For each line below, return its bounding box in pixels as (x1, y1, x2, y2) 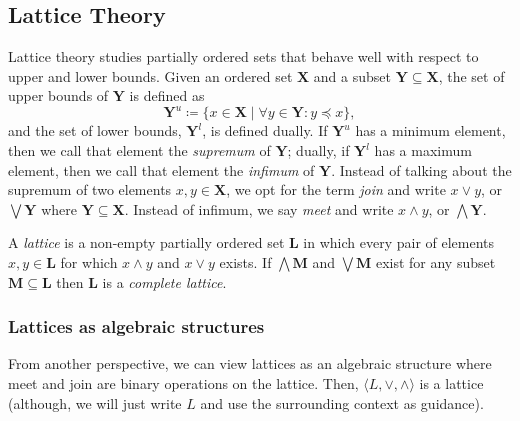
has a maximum (374, 140, 472, 161)
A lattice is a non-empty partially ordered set (8, 232, 285, 253)
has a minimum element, (355, 120, 506, 141)
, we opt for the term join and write (226, 179, 446, 200)
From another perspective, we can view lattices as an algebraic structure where (8, 353, 492, 374)
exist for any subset (375, 252, 496, 273)
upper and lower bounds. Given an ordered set (8, 65, 293, 86)
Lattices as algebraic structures (8, 314, 265, 339)
